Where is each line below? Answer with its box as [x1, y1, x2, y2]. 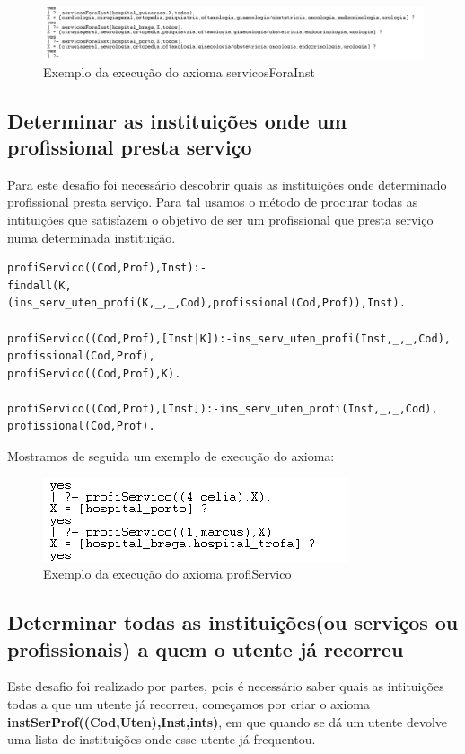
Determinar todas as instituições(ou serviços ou [7, 608, 459, 636]
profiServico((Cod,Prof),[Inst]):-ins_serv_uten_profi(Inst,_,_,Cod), [7, 402, 438, 415]
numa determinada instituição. [7, 227, 176, 246]
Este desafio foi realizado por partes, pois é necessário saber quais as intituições [7, 677, 444, 696]
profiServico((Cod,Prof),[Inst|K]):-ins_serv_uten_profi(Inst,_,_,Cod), [7, 332, 451, 345]
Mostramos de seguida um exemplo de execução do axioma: [7, 447, 335, 466]
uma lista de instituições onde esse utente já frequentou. [7, 730, 316, 749]
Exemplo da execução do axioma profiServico [43, 564, 292, 583]
